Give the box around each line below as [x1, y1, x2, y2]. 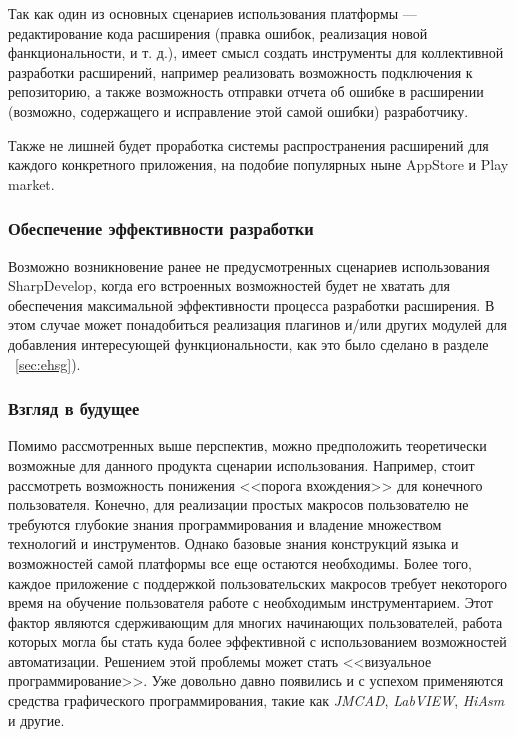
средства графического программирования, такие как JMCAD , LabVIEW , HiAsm [8, 690, 505, 711]
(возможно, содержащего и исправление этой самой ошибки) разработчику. [8, 100, 469, 121]
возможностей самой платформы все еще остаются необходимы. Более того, [8, 552, 472, 573]
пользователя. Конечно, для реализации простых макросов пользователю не [8, 494, 469, 515]
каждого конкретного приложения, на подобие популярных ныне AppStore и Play [8, 154, 509, 175]
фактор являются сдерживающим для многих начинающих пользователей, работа [8, 611, 503, 632]
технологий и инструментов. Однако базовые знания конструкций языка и [8, 533, 459, 554]
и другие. [8, 709, 65, 730]
